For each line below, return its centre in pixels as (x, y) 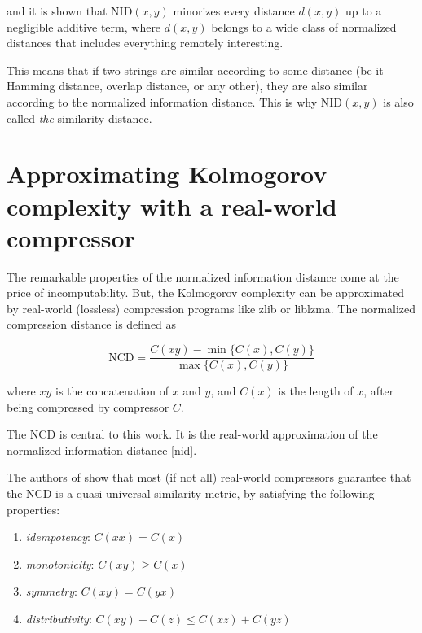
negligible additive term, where (84, 26)
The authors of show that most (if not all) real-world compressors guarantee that (209, 477)
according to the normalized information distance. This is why (162, 101)
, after (379, 391)
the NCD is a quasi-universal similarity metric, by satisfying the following (191, 493)
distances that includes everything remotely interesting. (145, 43)
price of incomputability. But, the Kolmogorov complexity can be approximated (206, 292)
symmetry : (51, 591)
